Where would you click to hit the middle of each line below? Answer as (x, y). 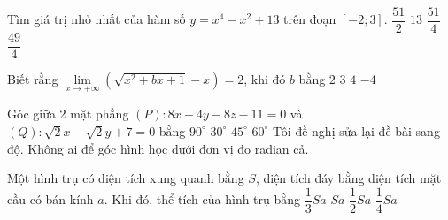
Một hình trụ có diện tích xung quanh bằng (126, 178)
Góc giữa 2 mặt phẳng (68, 114)
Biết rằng (33, 79)
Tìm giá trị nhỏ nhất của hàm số (97, 19)
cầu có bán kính (50, 199)
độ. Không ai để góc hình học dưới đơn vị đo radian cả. (158, 148)
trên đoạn (310, 19)
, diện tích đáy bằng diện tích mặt (348, 178)
